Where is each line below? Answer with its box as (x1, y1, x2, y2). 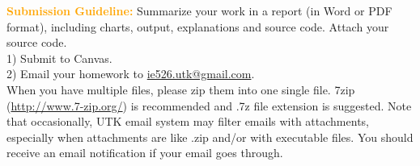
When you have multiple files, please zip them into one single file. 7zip (6, 81, 355, 98)
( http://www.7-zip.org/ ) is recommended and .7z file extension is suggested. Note (6, 97, 412, 114)
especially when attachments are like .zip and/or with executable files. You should (6, 128, 414, 145)
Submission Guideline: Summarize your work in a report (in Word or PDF (6, 2, 392, 19)
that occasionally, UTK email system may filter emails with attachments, (6, 113, 369, 130)
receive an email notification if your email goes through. (6, 144, 283, 161)
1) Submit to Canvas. (6, 49, 112, 66)
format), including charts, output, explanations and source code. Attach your (6, 18, 389, 35)
